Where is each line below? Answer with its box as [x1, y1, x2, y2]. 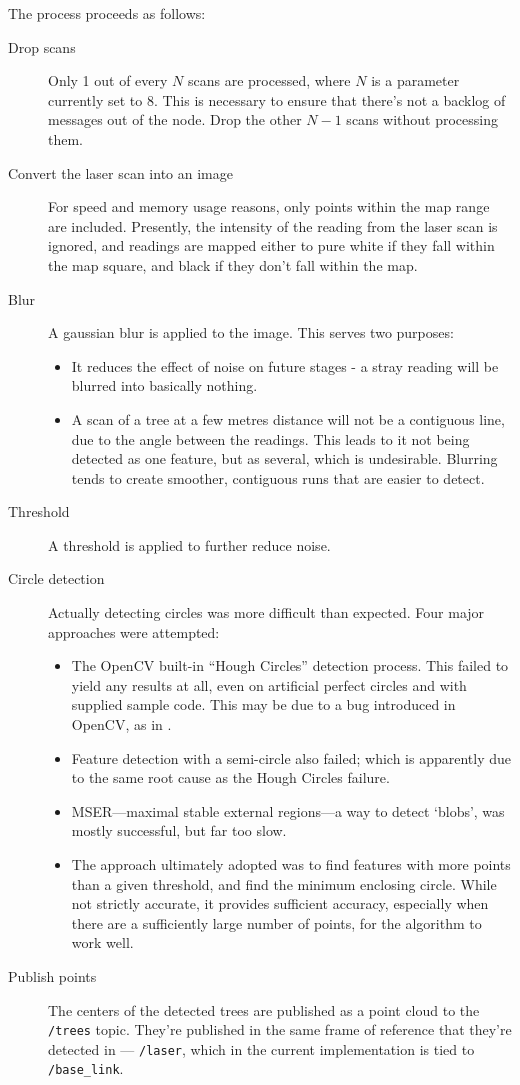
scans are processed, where [188, 70, 351, 91]
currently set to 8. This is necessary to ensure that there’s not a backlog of [48, 89, 506, 110]
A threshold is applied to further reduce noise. [48, 534, 331, 555]
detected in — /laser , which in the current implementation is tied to [48, 1038, 475, 1059]
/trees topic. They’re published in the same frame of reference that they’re [48, 1019, 512, 1040]
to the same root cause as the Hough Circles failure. [71, 767, 390, 788]
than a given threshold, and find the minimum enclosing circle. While [71, 873, 497, 894]
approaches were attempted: [48, 621, 220, 642]
